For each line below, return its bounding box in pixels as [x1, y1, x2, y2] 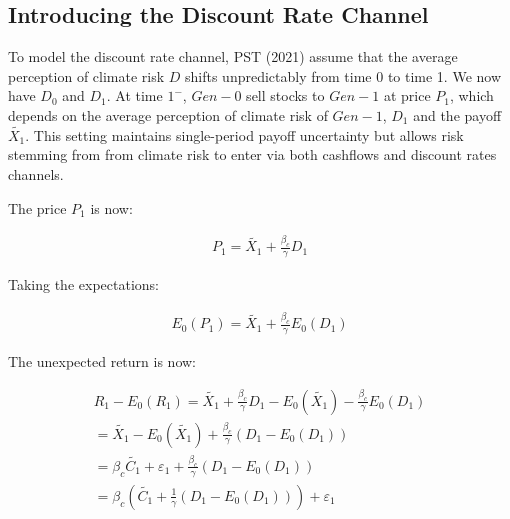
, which [449, 85, 494, 106]
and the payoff [413, 104, 502, 125]
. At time [106, 85, 163, 106]
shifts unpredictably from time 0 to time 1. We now [185, 65, 502, 86]
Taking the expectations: [8, 274, 159, 295]
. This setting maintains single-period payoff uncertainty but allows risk [25, 124, 464, 145]
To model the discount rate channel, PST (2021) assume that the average [8, 46, 458, 67]
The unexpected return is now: [8, 351, 196, 372]
